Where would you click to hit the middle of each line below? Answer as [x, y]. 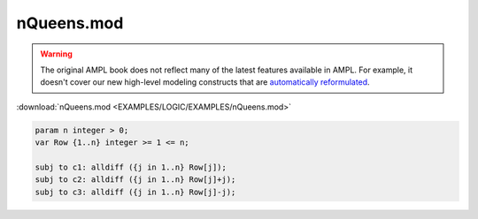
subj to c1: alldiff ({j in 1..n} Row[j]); [131, 167]
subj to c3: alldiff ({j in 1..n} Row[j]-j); [135, 192]
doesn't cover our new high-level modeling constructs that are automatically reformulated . [205, 82]
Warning [56, 54]
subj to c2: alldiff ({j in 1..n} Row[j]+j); [135, 180]
